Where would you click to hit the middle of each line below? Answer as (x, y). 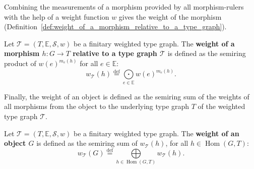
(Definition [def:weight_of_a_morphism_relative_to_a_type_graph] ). (115, 26)
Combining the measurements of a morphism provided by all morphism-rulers (124, 7)
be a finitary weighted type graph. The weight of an (156, 133)
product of (20, 63)
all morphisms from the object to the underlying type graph (97, 106)
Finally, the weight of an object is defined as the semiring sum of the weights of (127, 96)
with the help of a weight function (57, 16)
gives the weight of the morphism (170, 16)
